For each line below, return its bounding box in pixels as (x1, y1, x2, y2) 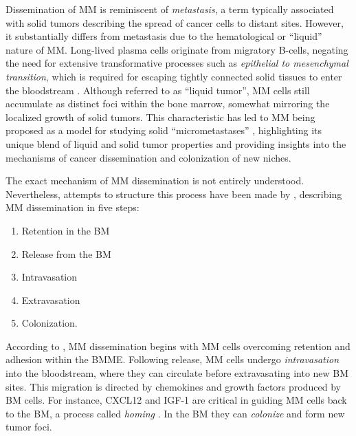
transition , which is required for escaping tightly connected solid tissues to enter (5, 69, 342, 83)
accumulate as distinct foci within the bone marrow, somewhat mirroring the (5, 96, 330, 111)
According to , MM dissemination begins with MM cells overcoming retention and (5, 338, 351, 353)
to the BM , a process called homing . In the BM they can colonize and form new (5, 406, 345, 420)
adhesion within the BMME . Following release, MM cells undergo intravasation (5, 352, 340, 367)
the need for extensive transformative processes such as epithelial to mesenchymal (5, 56, 348, 70)
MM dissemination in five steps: (5, 200, 140, 215)
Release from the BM (21, 246, 111, 261)
